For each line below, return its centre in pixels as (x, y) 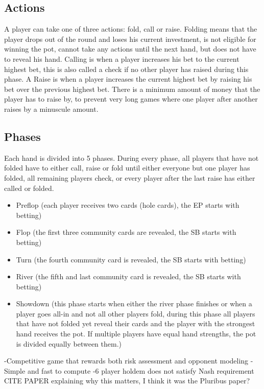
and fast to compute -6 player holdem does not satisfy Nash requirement (141, 370)
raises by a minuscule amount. (51, 108)
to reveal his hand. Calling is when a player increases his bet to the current (122, 58)
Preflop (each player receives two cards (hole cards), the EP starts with (128, 205)
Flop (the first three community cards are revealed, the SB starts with (126, 232)
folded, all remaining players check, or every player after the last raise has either (130, 177)
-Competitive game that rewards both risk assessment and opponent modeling (126, 361)
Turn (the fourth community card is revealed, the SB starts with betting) (131, 259)
